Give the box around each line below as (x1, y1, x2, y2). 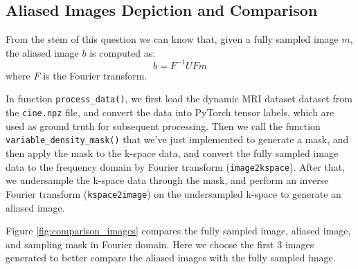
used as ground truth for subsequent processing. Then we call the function (6, 118, 321, 133)
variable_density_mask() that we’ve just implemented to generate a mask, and (6, 132, 349, 147)
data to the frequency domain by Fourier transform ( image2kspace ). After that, (6, 159, 346, 174)
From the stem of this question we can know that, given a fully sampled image (6, 32, 339, 46)
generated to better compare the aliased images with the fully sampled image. (6, 250, 336, 265)
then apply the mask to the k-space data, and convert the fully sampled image (6, 146, 339, 160)
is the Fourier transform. (43, 68, 147, 82)
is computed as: (89, 45, 156, 59)
